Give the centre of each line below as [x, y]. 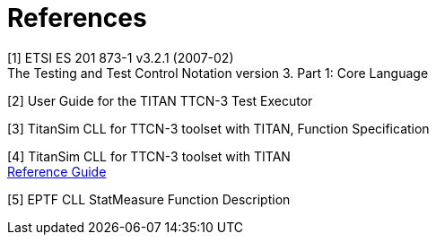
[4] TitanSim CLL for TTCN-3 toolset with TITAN [149, 156]
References [77, 18]
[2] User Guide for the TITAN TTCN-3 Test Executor [160, 100]
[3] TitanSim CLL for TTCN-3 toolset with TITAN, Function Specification [218, 128]
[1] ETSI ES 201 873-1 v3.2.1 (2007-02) [121, 57]
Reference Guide [57, 171]
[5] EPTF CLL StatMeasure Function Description [149, 199]
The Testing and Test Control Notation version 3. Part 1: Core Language [218, 73]
